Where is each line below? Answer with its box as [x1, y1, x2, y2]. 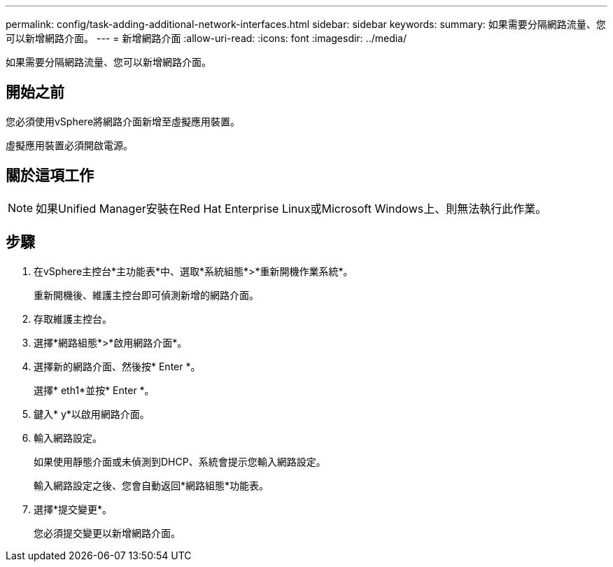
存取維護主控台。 [34, 312, 112, 325]
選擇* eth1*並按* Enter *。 [34, 384, 155, 396]
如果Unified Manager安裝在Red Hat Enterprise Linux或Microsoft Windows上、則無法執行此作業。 [36, 201, 547, 216]
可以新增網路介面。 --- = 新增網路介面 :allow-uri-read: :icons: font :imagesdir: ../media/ [6, 32, 407, 44]
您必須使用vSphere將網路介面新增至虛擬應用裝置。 [6, 115, 241, 127]
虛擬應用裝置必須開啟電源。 [6, 139, 133, 151]
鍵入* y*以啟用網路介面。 [34, 407, 150, 420]
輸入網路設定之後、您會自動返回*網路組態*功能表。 [34, 479, 269, 491]
